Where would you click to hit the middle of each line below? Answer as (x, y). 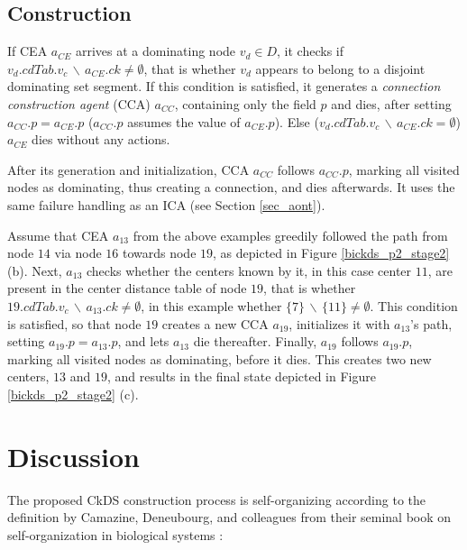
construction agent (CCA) (79, 103)
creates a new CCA (215, 323)
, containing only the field (245, 103)
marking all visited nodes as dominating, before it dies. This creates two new (220, 358)
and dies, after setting (391, 103)
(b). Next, (35, 270)
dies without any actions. (101, 139)
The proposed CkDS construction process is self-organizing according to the (217, 499)
